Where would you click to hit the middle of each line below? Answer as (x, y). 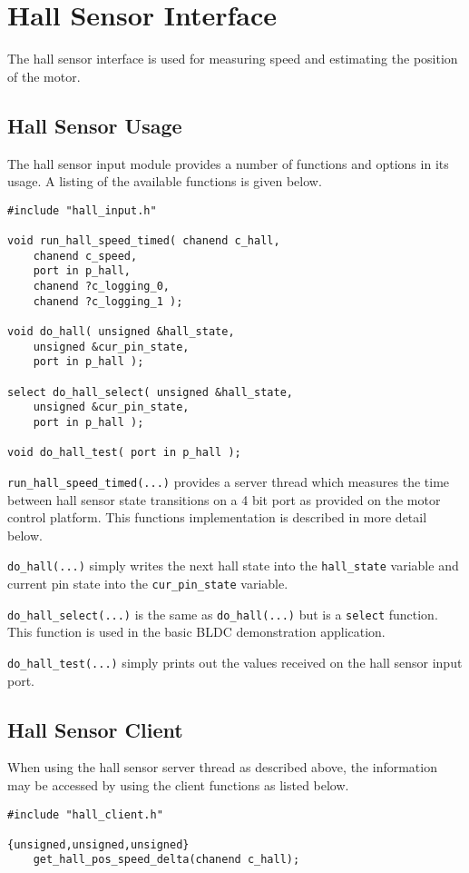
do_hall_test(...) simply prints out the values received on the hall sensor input (235, 662)
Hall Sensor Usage (95, 125)
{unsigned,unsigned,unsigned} (98, 844)
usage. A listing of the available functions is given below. (165, 181)
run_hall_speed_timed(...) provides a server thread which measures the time (229, 481)
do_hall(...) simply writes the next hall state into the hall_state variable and (233, 565)
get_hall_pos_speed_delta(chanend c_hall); (166, 860)
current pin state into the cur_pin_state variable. (148, 583)
